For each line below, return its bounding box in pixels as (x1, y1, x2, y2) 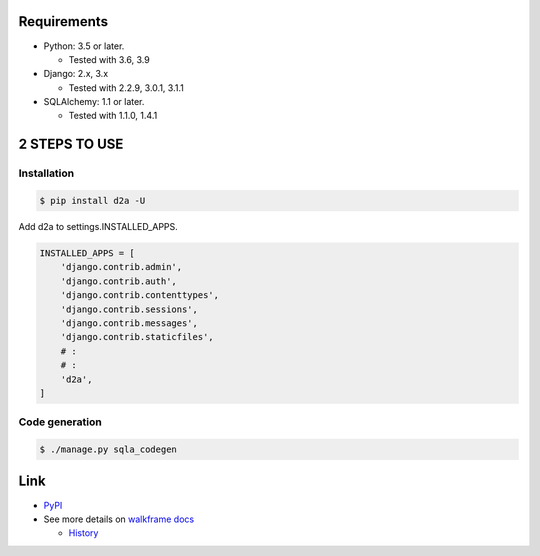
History (68, 527, 99, 539)
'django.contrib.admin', (60, 261, 183, 273)
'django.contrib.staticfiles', (60, 331, 214, 343)
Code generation (18, 415, 102, 429)
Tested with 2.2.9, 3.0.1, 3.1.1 (68, 81, 184, 94)
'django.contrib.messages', (60, 317, 199, 329)
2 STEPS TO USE (18, 136, 124, 153)
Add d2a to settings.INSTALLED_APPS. (18, 221, 179, 233)
